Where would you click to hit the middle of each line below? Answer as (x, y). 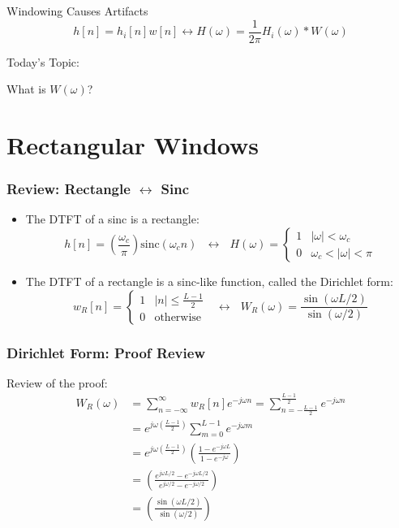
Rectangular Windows (133, 145)
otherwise (178, 317)
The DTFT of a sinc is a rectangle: (112, 219)
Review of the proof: (57, 382)
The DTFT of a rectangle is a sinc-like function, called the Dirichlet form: (209, 281)
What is (26, 89)
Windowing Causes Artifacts (77, 11)
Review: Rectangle (69, 189)
